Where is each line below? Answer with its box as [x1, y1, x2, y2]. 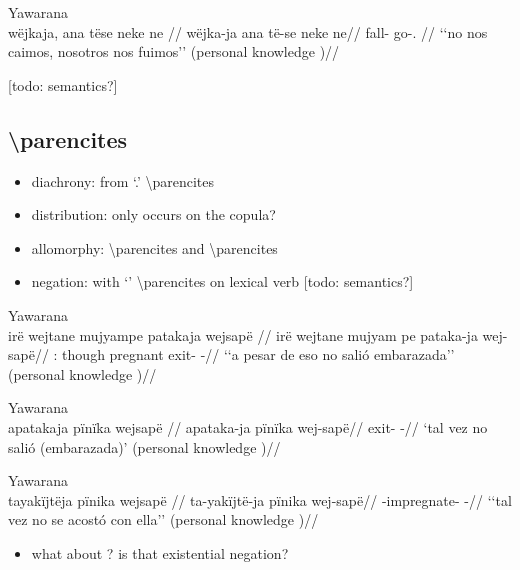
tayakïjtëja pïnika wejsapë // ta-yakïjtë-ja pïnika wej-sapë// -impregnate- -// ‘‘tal [8, 489, 512, 510]
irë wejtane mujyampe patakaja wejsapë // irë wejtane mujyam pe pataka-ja [8, 324, 478, 345]
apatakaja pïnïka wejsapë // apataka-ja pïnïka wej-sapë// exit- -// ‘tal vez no [8, 416, 488, 437]
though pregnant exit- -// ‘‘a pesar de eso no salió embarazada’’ [62, 344, 455, 365]
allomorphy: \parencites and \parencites [31, 237, 278, 258]
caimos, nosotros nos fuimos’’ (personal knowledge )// [8, 41, 340, 62]
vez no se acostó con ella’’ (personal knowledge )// [8, 509, 319, 530]
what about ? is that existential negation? [31, 542, 289, 563]
